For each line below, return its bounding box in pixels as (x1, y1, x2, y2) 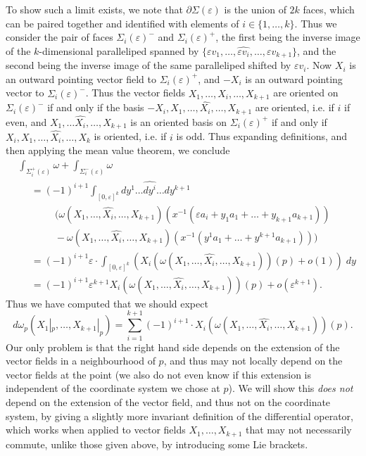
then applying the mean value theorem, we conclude (6, 143, 230, 158)
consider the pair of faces (6, 30, 113, 44)
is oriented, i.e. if (94, 129, 167, 144)
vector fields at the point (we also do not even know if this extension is (6, 367, 311, 381)
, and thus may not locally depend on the (163, 353, 343, 368)
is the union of (224, 2, 286, 16)
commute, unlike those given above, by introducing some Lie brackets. (6, 436, 308, 451)
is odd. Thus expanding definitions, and (176, 129, 348, 144)
